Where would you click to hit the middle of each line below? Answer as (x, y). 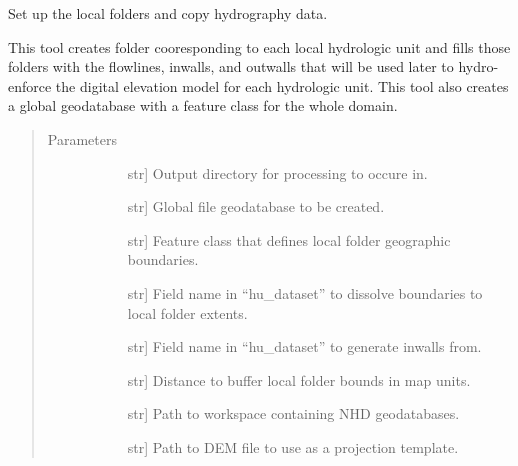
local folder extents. (187, 312)
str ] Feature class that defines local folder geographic (289, 239)
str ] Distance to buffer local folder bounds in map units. (299, 379)
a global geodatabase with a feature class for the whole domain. (203, 105)
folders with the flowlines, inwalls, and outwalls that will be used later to (231, 66)
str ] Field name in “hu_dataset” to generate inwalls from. (304, 346)
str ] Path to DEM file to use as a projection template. (293, 446)
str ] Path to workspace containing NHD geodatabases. (293, 413)
